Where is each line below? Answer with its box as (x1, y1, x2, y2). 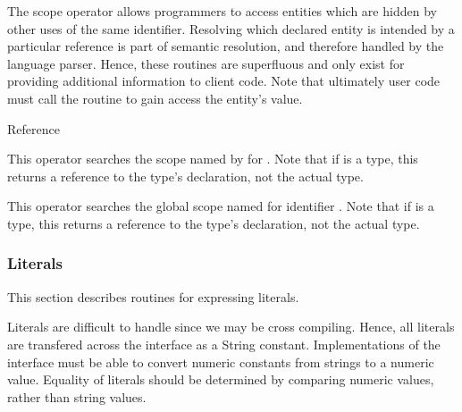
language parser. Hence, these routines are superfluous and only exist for (7, 54, 405, 72)
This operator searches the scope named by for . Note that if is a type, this (7, 149, 418, 168)
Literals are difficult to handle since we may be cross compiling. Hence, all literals (7, 317, 455, 336)
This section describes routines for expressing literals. (7, 287, 299, 306)
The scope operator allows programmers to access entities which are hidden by (7, 2, 437, 20)
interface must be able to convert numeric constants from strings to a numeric (7, 352, 434, 371)
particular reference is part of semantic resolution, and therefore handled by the (7, 37, 444, 55)
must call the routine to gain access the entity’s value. (7, 88, 303, 107)
